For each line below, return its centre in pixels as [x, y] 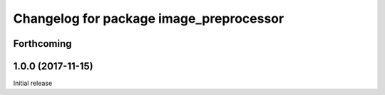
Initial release [33, 83]
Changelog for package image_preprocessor [149, 18]
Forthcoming [42, 44]
